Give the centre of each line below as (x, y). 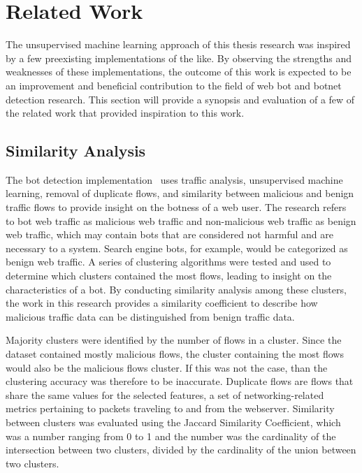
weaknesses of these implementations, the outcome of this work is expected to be (179, 72)
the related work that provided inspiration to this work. (125, 113)
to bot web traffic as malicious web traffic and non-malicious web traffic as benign (181, 220)
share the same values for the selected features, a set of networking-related (165, 394)
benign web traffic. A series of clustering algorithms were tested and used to (168, 262)
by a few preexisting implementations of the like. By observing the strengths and (179, 58)
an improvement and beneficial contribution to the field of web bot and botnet (174, 85)
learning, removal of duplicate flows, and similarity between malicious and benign (180, 193)
